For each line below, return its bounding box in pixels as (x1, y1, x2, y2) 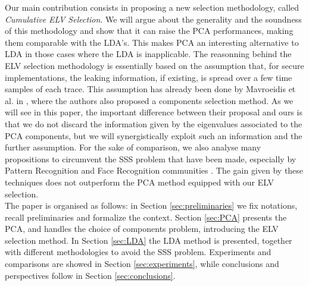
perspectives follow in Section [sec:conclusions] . (5, 269, 176, 281)
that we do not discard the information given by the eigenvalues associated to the (5, 117, 302, 130)
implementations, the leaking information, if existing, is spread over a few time (5, 71, 292, 83)
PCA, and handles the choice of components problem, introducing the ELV (5, 222, 279, 235)
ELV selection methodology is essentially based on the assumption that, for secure (5, 59, 304, 71)
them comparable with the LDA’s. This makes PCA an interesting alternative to (5, 36, 299, 48)
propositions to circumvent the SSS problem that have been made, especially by (5, 152, 296, 165)
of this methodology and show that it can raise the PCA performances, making (5, 24, 294, 37)
